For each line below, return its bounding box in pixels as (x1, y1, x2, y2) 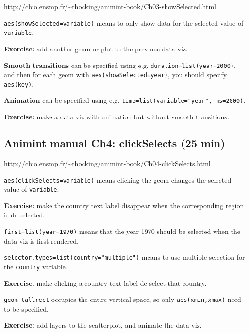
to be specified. (4, 303, 49, 314)
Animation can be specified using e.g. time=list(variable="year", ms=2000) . (4, 95, 246, 105)
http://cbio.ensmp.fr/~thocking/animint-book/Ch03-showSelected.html (4, 1, 216, 11)
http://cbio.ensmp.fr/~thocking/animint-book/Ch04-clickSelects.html (4, 158, 211, 168)
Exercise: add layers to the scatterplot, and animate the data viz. (4, 320, 202, 330)
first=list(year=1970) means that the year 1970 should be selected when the (4, 226, 240, 236)
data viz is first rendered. (4, 235, 79, 246)
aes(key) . (4, 79, 34, 89)
